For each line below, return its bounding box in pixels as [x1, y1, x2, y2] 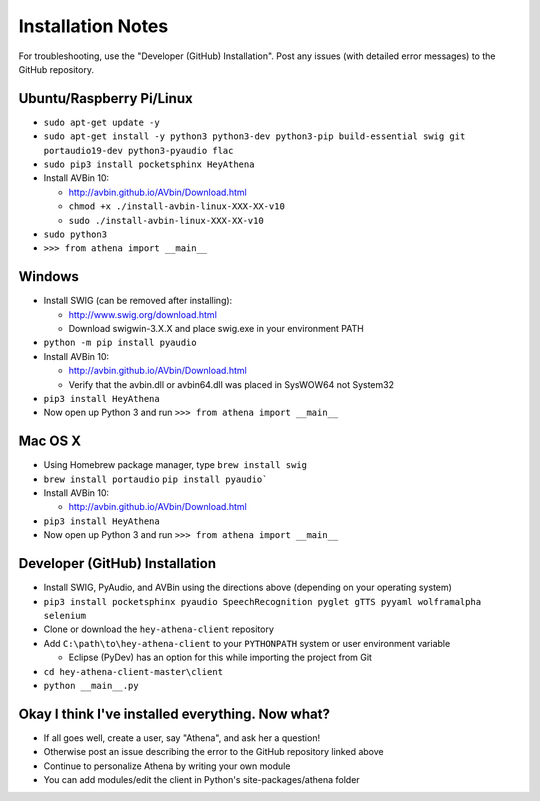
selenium [43, 610, 87, 621]
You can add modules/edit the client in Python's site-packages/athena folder [43, 773, 360, 785]
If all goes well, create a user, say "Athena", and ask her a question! [43, 731, 320, 744]
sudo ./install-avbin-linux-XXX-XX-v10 [68, 215, 264, 226]
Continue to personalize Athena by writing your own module [43, 760, 291, 772]
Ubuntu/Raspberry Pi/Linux [18, 90, 194, 107]
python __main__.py [43, 680, 139, 691]
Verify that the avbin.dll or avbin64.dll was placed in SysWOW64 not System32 [68, 378, 395, 390]
